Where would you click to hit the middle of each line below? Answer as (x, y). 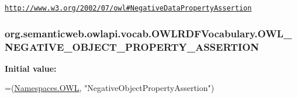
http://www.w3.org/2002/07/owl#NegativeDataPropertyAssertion (128, 8)
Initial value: (31, 68)
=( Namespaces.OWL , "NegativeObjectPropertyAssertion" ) (110, 88)
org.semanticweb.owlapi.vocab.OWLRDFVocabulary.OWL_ (148, 33)
